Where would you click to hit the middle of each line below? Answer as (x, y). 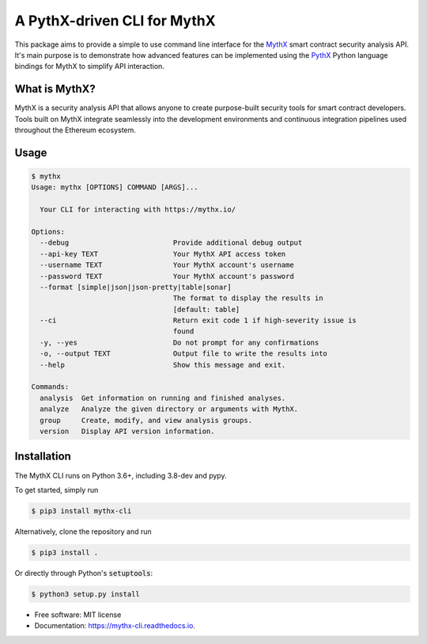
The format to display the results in (248, 298)
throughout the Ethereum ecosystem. (75, 130)
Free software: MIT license (78, 615)
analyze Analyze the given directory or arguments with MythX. (169, 409)
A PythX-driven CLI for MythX (115, 21)
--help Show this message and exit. (163, 365)
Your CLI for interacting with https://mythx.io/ (138, 210)
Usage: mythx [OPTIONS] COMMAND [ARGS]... (115, 187)
